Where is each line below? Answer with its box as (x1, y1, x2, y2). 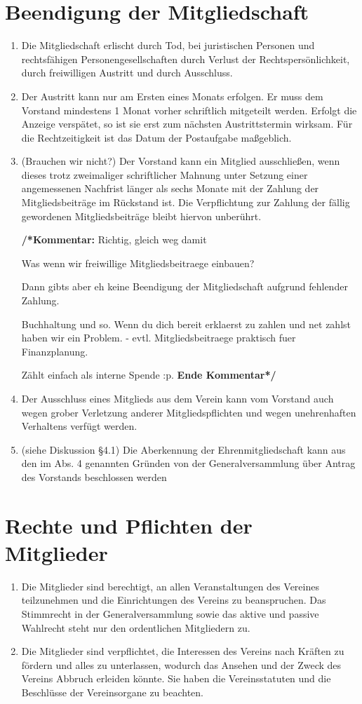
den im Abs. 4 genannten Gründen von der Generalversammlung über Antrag (21, 456, 356, 471)
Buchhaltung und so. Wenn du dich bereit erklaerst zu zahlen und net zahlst (21, 316, 351, 331)
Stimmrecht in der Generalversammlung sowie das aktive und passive (21, 607, 319, 621)
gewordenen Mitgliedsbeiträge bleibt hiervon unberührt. (21, 208, 262, 223)
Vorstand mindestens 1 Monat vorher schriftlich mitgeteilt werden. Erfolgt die (21, 102, 357, 117)
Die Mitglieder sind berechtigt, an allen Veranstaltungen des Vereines (21, 578, 319, 593)
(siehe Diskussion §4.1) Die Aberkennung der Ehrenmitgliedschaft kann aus (21, 442, 346, 456)
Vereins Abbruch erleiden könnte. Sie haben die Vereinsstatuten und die (21, 671, 331, 686)
